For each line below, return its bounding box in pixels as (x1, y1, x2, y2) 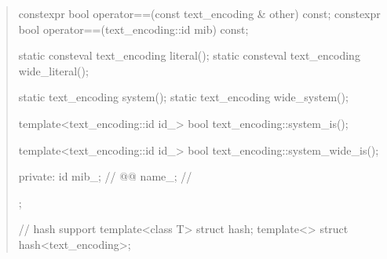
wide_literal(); (18, 62, 89, 78)
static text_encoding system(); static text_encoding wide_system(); (18, 89, 349, 105)
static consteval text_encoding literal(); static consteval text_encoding (18, 47, 360, 64)
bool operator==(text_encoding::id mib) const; (18, 20, 249, 37)
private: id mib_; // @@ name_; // (18, 168, 192, 184)
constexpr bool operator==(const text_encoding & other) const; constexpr (18, 5, 381, 21)
